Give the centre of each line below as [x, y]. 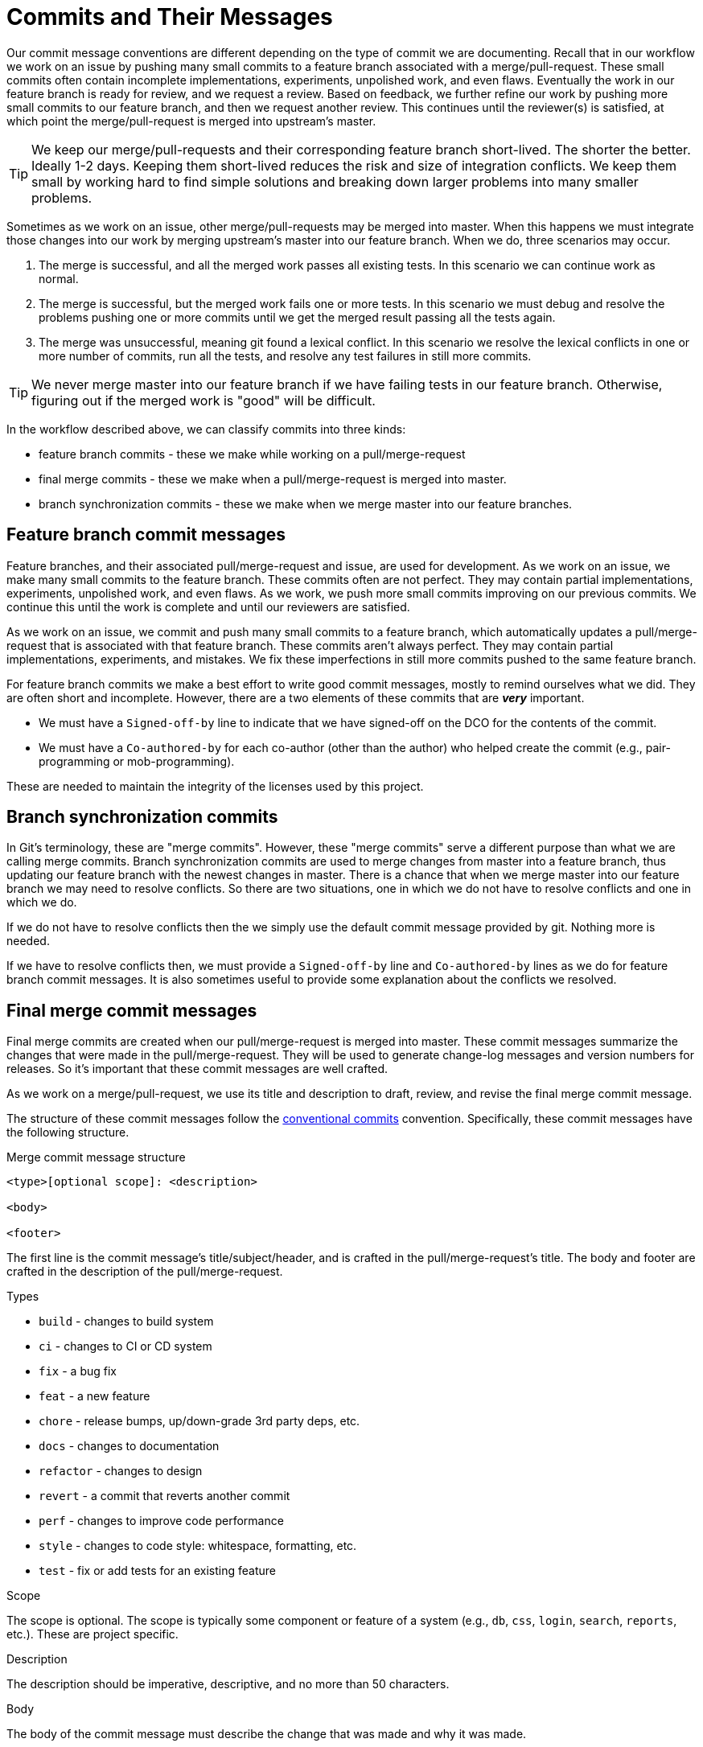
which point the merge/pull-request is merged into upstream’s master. [191, 121]
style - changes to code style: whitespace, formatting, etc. [198, 1546]
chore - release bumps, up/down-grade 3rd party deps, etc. [199, 1421]
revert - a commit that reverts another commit [164, 1496]
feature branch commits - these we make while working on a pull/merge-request [252, 454]
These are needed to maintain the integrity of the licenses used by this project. [215, 786]
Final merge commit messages [132, 1010]
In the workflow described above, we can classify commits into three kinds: [206, 429]
